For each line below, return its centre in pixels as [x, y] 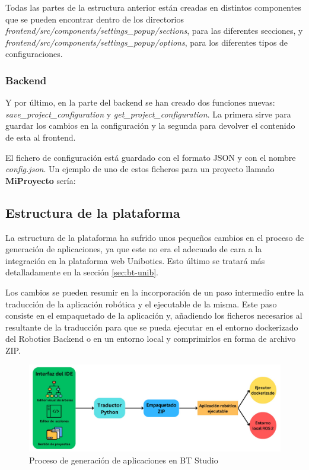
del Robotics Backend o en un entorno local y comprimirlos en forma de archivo [151, 339]
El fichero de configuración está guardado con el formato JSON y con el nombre [151, 157]
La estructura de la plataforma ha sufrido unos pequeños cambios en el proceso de [155, 237]
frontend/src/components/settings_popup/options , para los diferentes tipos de [147, 42]
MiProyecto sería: [41, 180]
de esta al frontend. [41, 137]
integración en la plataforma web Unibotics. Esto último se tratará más [135, 260]
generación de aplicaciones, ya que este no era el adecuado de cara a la [134, 249]
